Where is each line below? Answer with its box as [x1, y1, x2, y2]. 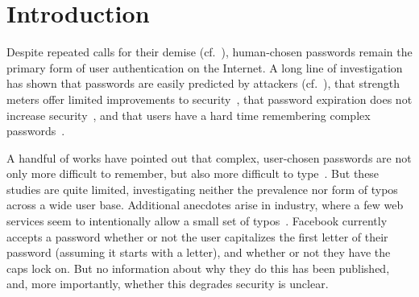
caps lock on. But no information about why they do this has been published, [6, 259, 390, 276]
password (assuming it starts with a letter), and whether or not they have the [6, 244, 391, 261]
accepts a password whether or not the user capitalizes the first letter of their [6, 228, 388, 245]
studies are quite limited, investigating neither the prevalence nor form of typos [6, 180, 398, 197]
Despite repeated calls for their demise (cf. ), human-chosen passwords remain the [6, 43, 413, 60]
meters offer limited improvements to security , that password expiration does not [6, 90, 413, 107]
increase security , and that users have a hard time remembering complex [6, 106, 371, 123]
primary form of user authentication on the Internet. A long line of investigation [6, 59, 403, 76]
